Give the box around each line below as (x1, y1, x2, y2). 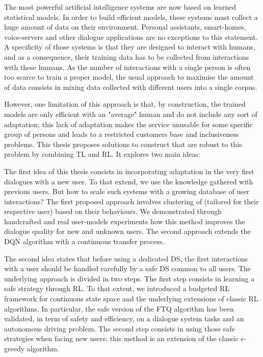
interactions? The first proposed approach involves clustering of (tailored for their (4, 196, 259, 206)
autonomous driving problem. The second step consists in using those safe (4, 323, 235, 334)
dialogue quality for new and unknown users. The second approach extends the (4, 226, 251, 236)
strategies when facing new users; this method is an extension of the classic (4, 333, 239, 344)
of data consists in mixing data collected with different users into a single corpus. (4, 81, 257, 92)
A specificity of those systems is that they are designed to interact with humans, (4, 41, 255, 52)
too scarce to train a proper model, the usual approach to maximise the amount (4, 72, 254, 82)
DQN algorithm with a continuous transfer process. (4, 236, 165, 247)
